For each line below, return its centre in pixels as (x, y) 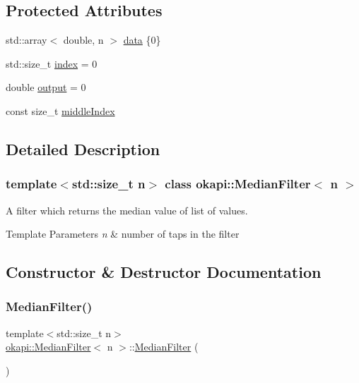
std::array (27, 40)
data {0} (142, 40)
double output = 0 (46, 87)
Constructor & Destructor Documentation (164, 272)
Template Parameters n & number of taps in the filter (123, 234)
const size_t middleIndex (60, 110)
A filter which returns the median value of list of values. (127, 210)
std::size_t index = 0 (52, 63)
